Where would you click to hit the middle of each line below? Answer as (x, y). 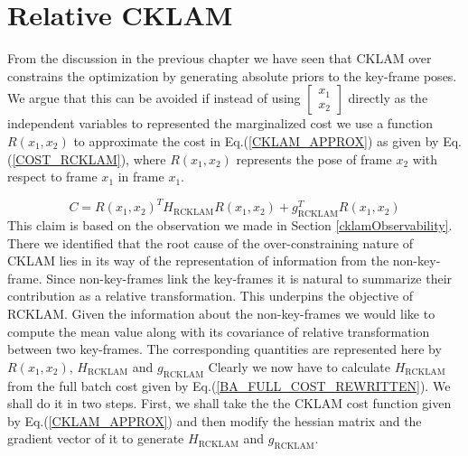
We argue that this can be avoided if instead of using (154, 98)
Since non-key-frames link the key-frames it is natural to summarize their (249, 278)
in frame (141, 177)
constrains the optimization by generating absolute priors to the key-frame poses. (232, 75)
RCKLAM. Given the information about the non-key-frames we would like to (221, 313)
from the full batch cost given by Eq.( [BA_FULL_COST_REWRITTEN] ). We (229, 385)
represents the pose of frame (314, 158)
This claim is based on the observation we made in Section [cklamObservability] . (230, 224)
